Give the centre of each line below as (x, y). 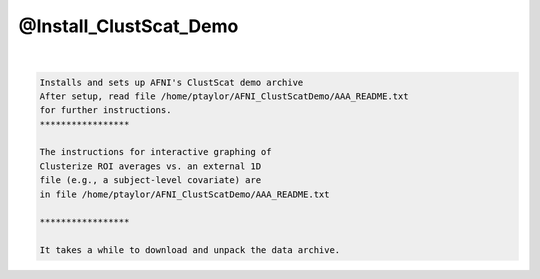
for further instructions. (105, 110)
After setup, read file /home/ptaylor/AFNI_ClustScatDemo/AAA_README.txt (224, 96)
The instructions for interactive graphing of (155, 152)
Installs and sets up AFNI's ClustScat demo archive (171, 82)
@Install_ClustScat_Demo (128, 26)
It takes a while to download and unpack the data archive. (190, 250)
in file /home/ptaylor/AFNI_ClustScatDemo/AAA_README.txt (184, 194)
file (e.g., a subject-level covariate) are (150, 180)
